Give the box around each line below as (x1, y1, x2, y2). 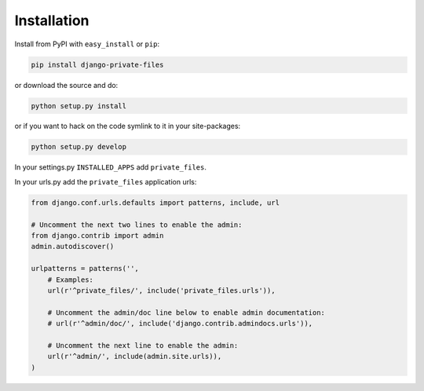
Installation (14, 12, 90, 29)
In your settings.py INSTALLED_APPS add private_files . (14, 163, 207, 172)
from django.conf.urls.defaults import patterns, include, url (31, 198, 280, 207)
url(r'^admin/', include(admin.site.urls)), (47, 352, 222, 361)
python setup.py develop (31, 142, 127, 152)
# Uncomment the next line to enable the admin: (47, 341, 239, 349)
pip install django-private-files (31, 60, 164, 69)
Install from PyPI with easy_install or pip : (14, 39, 160, 49)
